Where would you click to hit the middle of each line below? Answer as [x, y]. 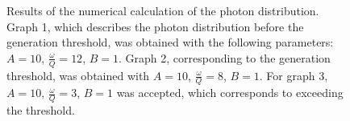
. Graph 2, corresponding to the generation [224, 57]
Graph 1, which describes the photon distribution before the [155, 26]
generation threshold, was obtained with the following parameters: [170, 42]
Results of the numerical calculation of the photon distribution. [163, 10]
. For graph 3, [294, 75]
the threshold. [41, 110]
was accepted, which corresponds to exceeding [230, 93]
